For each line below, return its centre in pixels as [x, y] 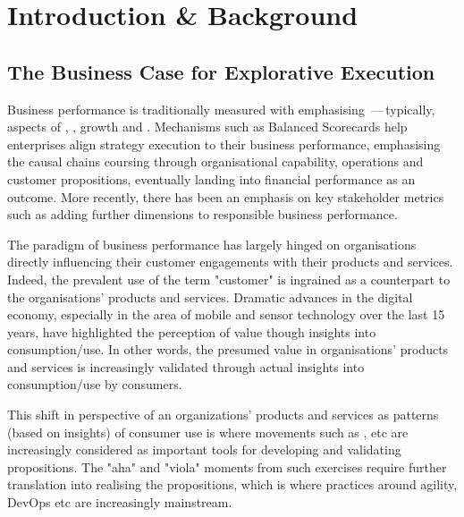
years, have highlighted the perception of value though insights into [192, 331]
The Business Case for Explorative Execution [221, 71]
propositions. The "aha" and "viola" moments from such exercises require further [227, 466]
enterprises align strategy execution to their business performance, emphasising [224, 144]
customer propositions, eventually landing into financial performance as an [211, 178]
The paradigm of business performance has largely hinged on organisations [212, 244]
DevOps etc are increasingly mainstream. [120, 502]
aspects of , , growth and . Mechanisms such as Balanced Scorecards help [207, 127]
